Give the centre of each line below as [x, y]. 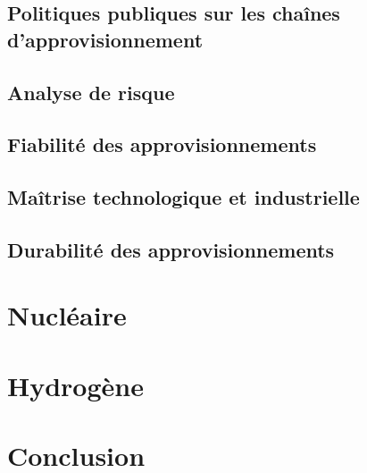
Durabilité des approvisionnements [171, 249]
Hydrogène [75, 385]
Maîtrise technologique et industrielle [183, 197]
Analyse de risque [91, 92]
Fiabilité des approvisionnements [162, 144]
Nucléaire [67, 315]
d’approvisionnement [105, 39]
